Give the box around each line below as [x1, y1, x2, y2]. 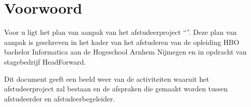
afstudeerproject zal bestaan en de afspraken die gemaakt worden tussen [4, 83, 228, 94]
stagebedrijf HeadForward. [4, 56, 86, 67]
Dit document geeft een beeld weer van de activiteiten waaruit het [4, 73, 209, 84]
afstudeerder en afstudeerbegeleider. [4, 93, 115, 103]
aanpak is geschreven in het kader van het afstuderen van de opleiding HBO [4, 36, 239, 47]
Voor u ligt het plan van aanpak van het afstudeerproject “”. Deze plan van [4, 27, 237, 37]
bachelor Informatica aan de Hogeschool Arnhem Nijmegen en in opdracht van [4, 46, 247, 57]
